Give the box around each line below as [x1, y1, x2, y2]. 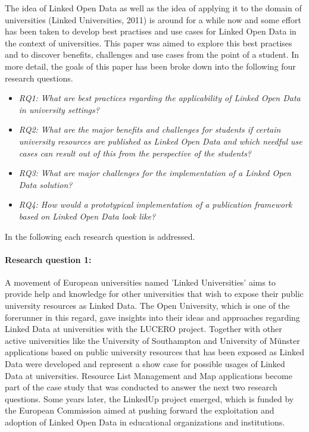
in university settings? [18, 103, 99, 115]
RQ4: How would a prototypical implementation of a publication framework [18, 198, 292, 211]
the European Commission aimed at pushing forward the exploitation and [5, 404, 274, 417]
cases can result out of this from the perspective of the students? [18, 146, 252, 159]
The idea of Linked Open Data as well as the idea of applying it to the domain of [5, 2, 302, 14]
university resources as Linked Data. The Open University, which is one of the [5, 299, 290, 312]
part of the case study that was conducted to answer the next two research [5, 381, 277, 393]
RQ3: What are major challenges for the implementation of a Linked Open [18, 167, 291, 179]
